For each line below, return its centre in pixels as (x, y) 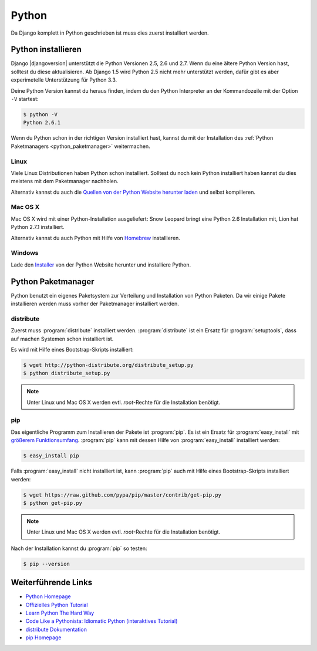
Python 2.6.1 (42, 123)
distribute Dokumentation (56, 629)
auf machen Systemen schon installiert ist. (62, 339)
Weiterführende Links (52, 583)
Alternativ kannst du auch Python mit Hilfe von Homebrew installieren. (95, 238)
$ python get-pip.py (53, 503)
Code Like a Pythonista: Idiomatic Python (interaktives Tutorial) (102, 621)
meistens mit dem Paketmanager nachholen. (65, 181)
